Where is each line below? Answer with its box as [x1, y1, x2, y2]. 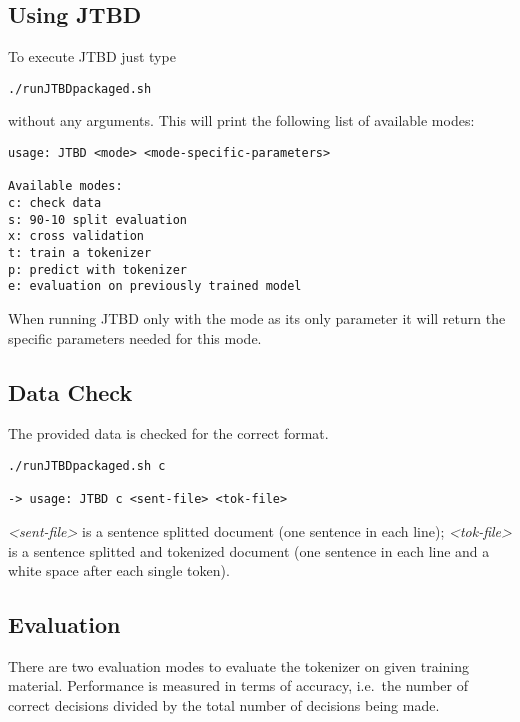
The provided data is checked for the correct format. [8, 423, 329, 444]
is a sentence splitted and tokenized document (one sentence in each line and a [8, 540, 490, 561]
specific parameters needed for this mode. [8, 327, 262, 348]
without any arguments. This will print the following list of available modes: [8, 110, 475, 131]
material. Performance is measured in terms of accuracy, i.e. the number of [8, 675, 468, 696]
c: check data [8, 196, 102, 211]
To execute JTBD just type [8, 46, 176, 67]
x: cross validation [8, 229, 145, 244]
